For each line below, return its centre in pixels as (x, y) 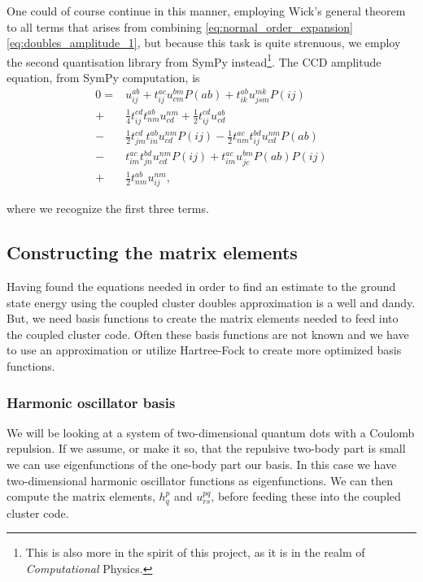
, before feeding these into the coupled (306, 496)
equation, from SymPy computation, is (103, 78)
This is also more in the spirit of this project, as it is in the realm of (195, 552)
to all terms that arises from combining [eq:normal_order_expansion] (180, 26)
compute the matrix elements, (81, 496)
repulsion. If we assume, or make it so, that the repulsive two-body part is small (206, 448)
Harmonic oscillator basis (91, 402)
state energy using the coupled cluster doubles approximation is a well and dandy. (211, 302)
